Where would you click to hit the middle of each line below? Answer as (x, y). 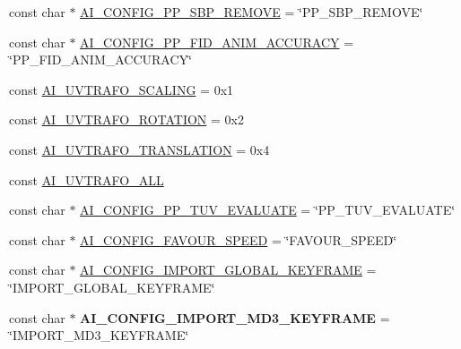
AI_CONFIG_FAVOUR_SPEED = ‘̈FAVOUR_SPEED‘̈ (239, 239)
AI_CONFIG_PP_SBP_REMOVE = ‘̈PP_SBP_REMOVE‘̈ (252, 12)
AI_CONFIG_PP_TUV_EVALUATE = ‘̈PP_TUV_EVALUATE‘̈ (268, 210)
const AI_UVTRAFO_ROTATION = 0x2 (126, 119)
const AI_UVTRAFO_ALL (87, 179)
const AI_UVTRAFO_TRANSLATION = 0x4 (139, 149)
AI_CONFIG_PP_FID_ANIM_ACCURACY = (217, 42)
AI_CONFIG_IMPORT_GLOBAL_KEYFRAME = (228, 270)
